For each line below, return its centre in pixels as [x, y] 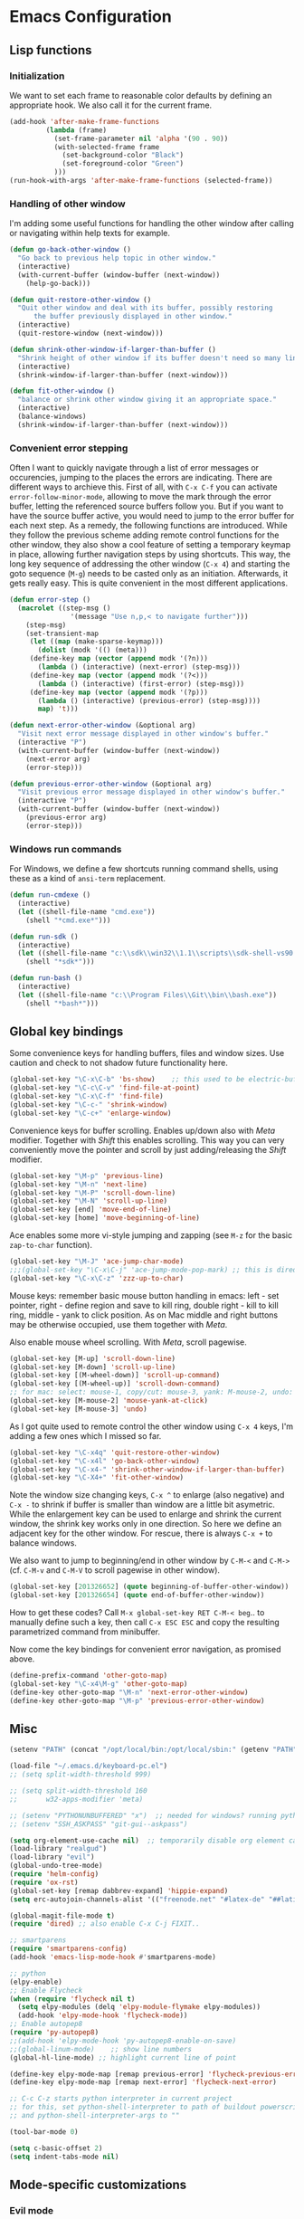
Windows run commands [66, 849]
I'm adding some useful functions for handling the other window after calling [152, 224]
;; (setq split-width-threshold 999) [81, 1775]
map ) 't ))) [58, 709]
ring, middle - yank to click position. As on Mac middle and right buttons [144, 1315]
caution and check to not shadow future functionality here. [119, 1063]
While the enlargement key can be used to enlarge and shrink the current [146, 1514]
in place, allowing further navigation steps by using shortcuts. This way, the [150, 555]
